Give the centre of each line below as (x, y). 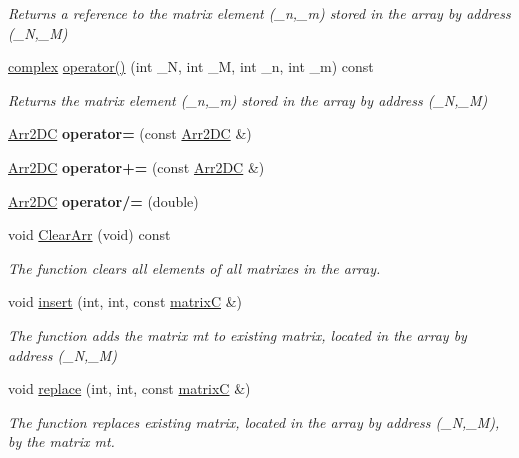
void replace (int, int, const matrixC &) (129, 388)
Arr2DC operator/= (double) (103, 200)
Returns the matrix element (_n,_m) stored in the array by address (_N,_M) (248, 99)
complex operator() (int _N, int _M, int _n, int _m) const (191, 66)
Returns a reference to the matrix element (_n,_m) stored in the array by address (259, 13)
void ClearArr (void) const (89, 234)
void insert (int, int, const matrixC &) (125, 301)
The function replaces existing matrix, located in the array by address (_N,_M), (254, 421)
